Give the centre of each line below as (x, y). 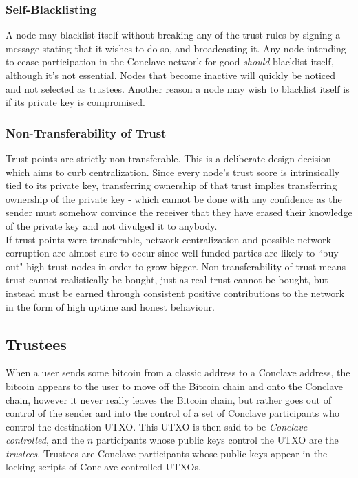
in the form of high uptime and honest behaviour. (110, 306)
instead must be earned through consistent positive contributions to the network (175, 293)
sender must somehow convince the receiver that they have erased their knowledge (179, 212)
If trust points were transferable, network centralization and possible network (168, 239)
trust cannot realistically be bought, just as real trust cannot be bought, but (167, 280)
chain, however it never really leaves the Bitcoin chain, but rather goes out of (169, 399)
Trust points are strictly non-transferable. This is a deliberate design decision (168, 158)
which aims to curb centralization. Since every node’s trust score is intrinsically (173, 172)
